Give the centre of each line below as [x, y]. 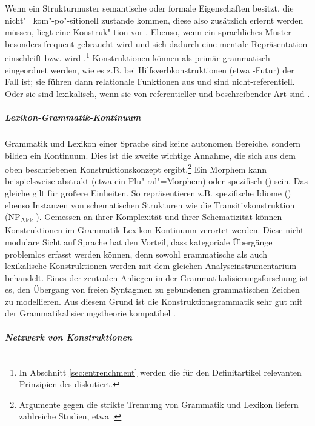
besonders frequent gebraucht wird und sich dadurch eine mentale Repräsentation [156, 43]
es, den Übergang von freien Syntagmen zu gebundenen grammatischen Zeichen [152, 289]
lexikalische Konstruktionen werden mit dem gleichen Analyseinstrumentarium [151, 266]
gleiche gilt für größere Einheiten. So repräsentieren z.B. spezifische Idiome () [148, 193]
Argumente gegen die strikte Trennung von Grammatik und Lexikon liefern [159, 404]
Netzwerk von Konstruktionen [69, 337]
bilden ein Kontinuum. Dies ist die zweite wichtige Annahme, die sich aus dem [150, 155]
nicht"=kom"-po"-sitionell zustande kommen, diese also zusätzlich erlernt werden [154, 20]
